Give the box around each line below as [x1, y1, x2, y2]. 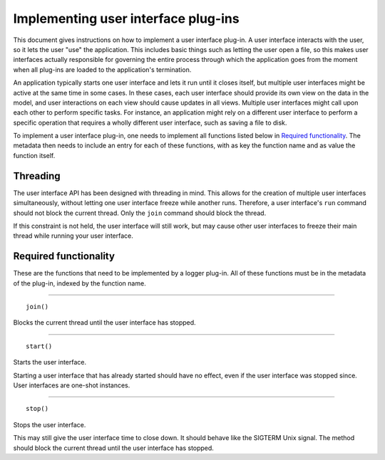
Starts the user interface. [13, 358, 87, 367]
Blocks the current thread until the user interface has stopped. [13, 318, 196, 327]
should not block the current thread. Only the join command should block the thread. [13, 209, 267, 217]
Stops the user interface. [13, 420, 86, 429]
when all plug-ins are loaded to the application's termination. [13, 65, 192, 74]
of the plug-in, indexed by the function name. [13, 278, 146, 288]
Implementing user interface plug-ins [13, 11, 240, 26]
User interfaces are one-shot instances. [13, 381, 130, 390]
